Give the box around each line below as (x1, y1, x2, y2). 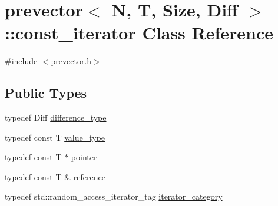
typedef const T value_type (5, 131, 105, 143)
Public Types (5, 84, 87, 102)
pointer (71, 151, 97, 163)
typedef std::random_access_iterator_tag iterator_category (5, 190, 223, 202)
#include (5, 55, 38, 67)
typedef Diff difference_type (5, 111, 107, 124)
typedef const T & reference (5, 170, 105, 182)
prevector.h (51, 55, 92, 67)
